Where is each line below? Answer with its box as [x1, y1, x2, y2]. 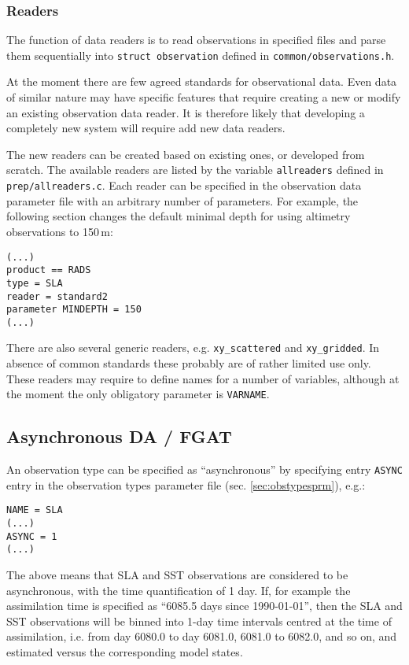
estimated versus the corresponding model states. [6, 644, 243, 660]
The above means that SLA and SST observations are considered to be [6, 567, 348, 583]
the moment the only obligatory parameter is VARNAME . [6, 386, 270, 402]
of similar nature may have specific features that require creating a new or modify [6, 89, 401, 105]
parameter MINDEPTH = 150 [6, 304, 142, 316]
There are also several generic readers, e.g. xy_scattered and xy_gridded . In [6, 339, 380, 356]
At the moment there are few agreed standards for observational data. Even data [6, 73, 397, 90]
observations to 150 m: [6, 223, 113, 239]
